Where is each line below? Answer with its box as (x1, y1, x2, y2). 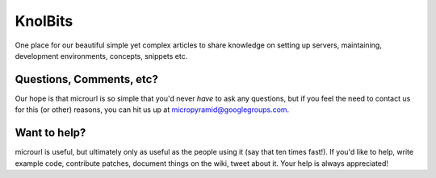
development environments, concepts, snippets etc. (15, 51, 188, 60)
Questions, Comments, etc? (15, 72, 159, 86)
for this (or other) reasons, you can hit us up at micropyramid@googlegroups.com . (15, 105, 290, 114)
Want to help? (15, 126, 86, 140)
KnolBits (15, 12, 73, 30)
